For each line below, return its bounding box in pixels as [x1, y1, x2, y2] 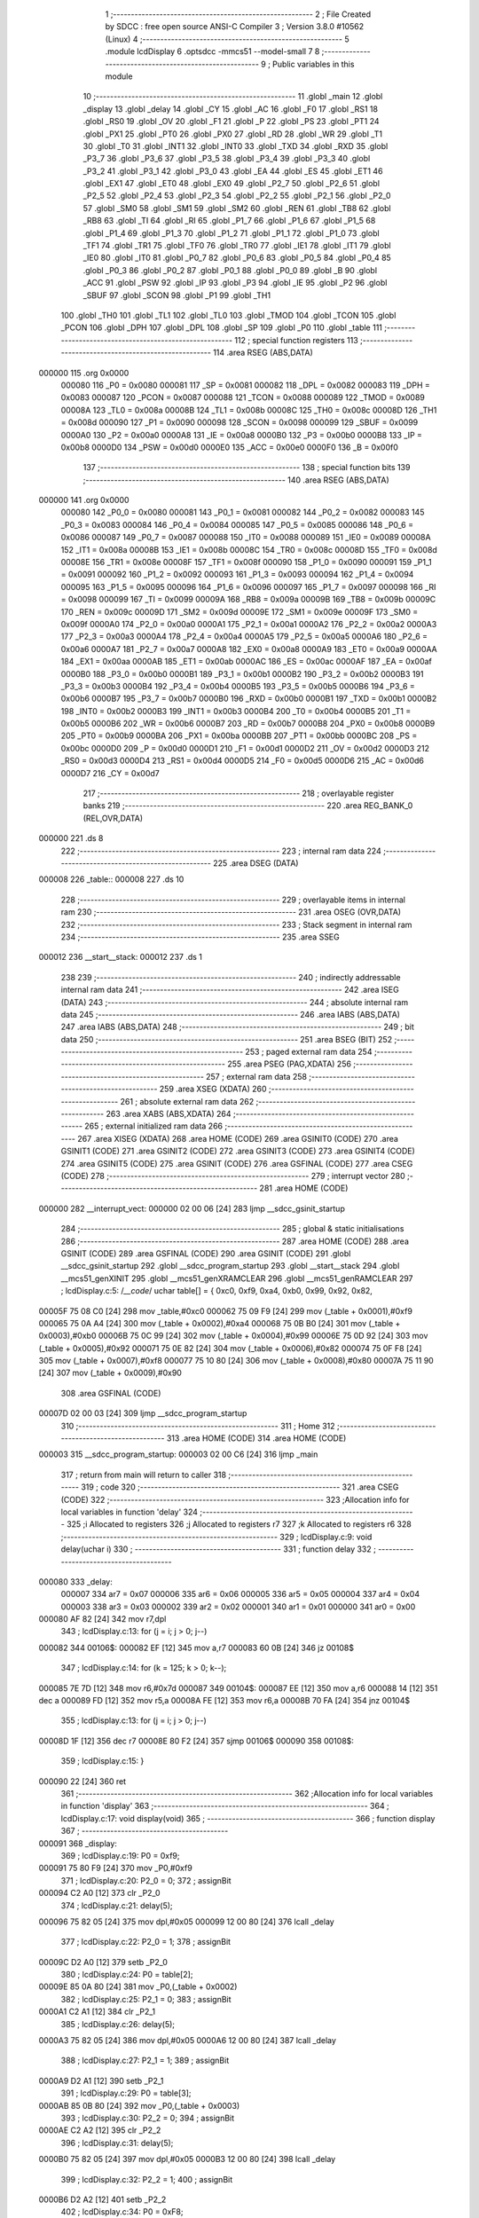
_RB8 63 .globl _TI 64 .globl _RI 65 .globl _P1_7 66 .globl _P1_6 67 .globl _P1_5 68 [82, 216, 376, 226]
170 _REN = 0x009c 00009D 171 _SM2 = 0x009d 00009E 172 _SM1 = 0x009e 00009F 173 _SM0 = [60, 606, 419, 617]
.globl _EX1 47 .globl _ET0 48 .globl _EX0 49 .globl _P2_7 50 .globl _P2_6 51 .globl [82, 178, 381, 189]
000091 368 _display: [38, 1837, 117, 1849]
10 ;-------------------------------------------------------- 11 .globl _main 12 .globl [82, 91, 383, 102]
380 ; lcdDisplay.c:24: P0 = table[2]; [60, 1970, 193, 1980]
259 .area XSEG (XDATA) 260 [159, 1083, 267, 1095]
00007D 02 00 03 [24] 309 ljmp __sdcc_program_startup [38, 1408, 247, 1419]
